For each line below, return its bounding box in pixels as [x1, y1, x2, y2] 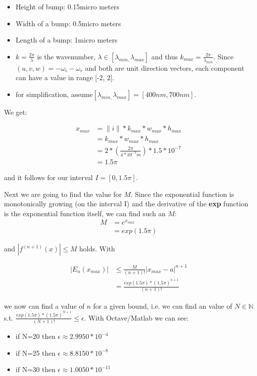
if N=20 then [15, 331, 55, 341]
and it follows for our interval [4, 172, 93, 182]
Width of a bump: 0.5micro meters [15, 18, 121, 28]
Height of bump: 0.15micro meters [15, 1, 119, 11]
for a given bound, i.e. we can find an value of [93, 300, 232, 311]
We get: [4, 106, 27, 117]
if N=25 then [15, 347, 55, 358]
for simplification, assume [15, 89, 93, 99]
